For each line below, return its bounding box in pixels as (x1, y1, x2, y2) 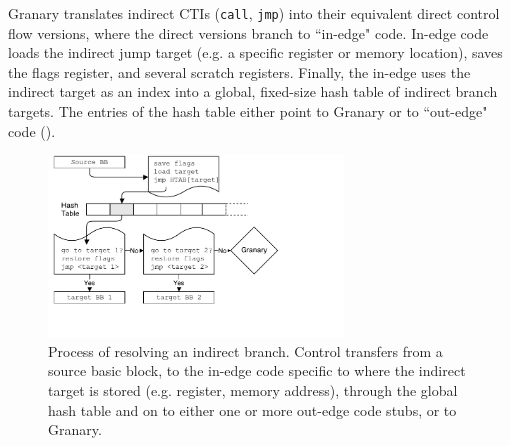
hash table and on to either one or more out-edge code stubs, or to (48, 399, 457, 420)
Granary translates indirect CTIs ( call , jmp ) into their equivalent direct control (8, 3, 500, 23)
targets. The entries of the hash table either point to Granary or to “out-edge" (8, 101, 488, 122)
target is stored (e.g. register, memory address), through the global (48, 380, 458, 400)
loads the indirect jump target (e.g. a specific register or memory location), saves (8, 42, 503, 63)
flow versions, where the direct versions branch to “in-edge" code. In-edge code (8, 22, 489, 43)
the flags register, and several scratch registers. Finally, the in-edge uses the (8, 61, 471, 82)
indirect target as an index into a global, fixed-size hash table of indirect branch (8, 81, 498, 102)
